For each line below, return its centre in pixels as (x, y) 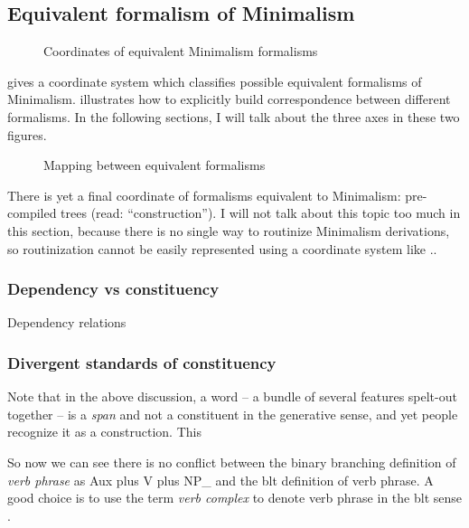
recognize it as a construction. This (104, 432)
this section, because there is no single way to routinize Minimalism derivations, (229, 230)
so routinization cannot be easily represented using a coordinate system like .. (222, 248)
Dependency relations (67, 322)
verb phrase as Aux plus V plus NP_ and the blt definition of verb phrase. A (220, 480)
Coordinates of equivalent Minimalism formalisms (181, 51)
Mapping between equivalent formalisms (155, 165)
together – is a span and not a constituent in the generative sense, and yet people (233, 414)
